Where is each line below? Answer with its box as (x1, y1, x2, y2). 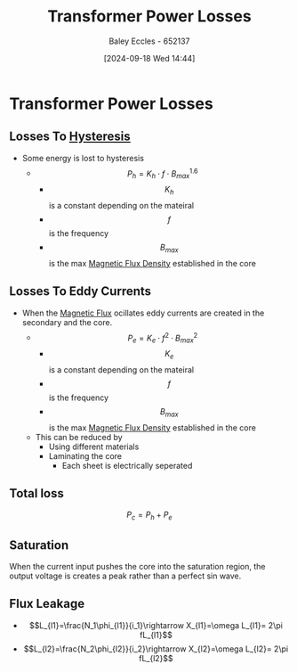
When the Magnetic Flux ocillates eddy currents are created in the (21, 307, 265, 318)
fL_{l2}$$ (139, 652, 173, 663)
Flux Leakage (9, 596, 85, 611)
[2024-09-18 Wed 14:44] (103, 53, 196, 63)
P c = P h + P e (125, 510, 173, 522)
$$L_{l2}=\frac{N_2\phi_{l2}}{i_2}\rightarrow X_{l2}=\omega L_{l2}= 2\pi (23, 643, 289, 654)
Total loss (9, 486, 64, 501)
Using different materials (48, 441, 140, 452)
